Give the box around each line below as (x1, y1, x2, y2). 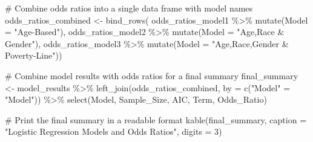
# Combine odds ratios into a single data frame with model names (5, 2, 253, 14)
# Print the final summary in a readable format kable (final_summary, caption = (5, 113, 307, 126)
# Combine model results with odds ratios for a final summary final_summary (5, 69, 298, 82)
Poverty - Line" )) (5, 49, 62, 62)
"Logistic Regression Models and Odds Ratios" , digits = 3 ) (5, 125, 222, 138)
